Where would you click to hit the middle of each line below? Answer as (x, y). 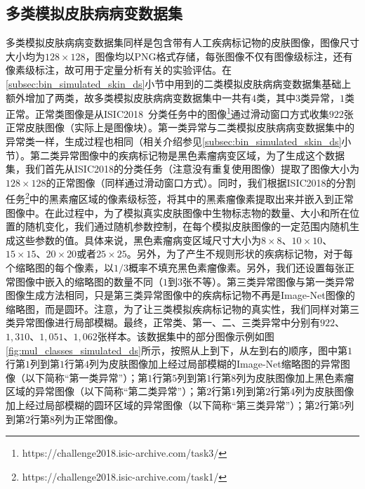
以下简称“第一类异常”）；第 (86, 377)
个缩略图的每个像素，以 (60, 268)
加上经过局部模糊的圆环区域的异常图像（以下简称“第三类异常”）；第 (160, 404)
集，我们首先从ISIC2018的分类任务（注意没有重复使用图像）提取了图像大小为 (182, 169)
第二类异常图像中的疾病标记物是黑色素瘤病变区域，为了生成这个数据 (187, 155)
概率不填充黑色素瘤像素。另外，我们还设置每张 (237, 268)
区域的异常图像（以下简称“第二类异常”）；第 (106, 391)
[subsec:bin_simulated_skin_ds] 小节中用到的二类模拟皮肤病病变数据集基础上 (179, 83)
